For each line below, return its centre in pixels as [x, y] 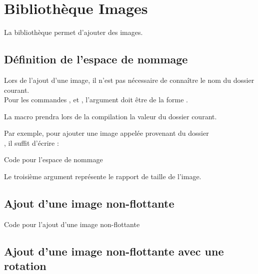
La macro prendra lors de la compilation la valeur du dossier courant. [110, 116]
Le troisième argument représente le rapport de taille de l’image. [103, 176]
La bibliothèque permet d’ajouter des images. [73, 32]
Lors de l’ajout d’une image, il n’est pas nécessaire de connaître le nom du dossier [129, 80]
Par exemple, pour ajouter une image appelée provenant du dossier [106, 133]
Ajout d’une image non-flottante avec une [114, 251]
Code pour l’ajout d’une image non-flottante [72, 224]
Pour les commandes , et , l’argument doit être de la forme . [96, 100]
